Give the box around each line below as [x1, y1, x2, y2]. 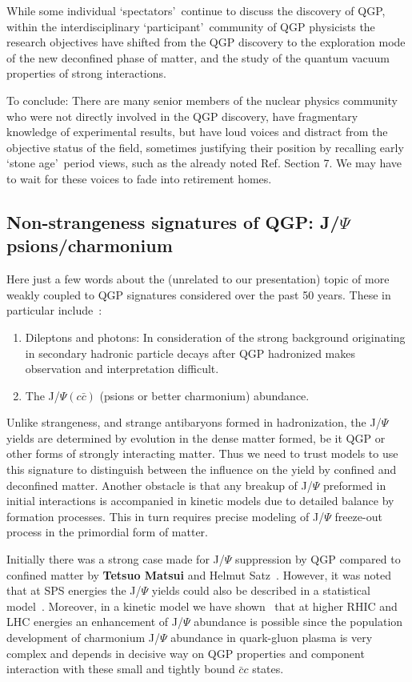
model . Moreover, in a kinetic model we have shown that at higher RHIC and [6, 597, 398, 614]
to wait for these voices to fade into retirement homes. [6, 170, 272, 187]
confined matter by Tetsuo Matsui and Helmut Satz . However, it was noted [6, 566, 392, 583]
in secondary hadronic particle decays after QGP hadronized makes [25, 344, 355, 361]
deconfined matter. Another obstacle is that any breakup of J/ [6, 476, 313, 493]
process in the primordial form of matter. [6, 524, 208, 540]
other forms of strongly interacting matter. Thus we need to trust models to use [6, 445, 398, 462]
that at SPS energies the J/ [6, 582, 142, 599]
